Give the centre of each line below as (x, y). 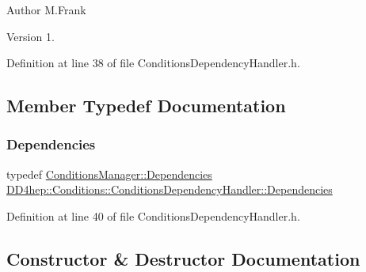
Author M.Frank (46, 9)
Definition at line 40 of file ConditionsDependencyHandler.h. (153, 215)
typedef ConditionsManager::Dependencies (109, 174)
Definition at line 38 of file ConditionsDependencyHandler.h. (153, 63)
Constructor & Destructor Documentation (183, 258)
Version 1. (30, 36)
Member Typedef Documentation (146, 106)
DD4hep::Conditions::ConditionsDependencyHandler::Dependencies (170, 189)
